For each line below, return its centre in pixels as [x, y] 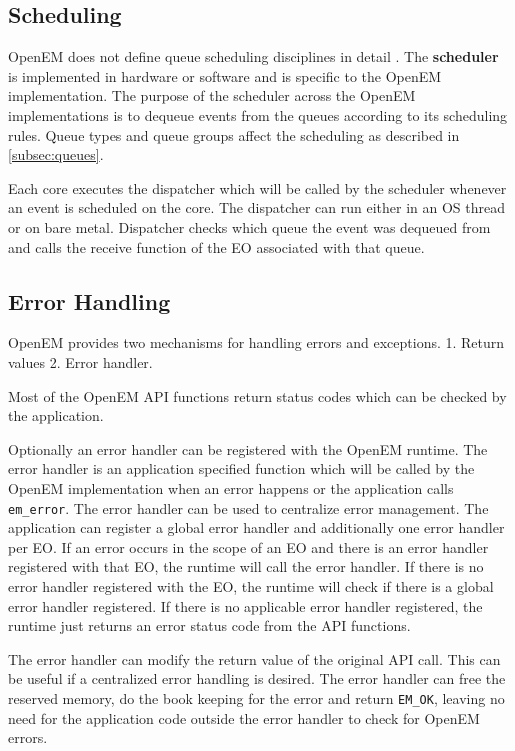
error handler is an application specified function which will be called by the [241, 468]
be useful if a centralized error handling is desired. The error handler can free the [257, 678]
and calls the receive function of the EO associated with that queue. [216, 246]
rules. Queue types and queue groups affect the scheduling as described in [234, 134]
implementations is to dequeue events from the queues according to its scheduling [258, 114]
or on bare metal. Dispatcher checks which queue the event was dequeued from [249, 226]
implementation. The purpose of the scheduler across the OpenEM [212, 95]
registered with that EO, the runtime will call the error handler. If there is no [246, 566]
